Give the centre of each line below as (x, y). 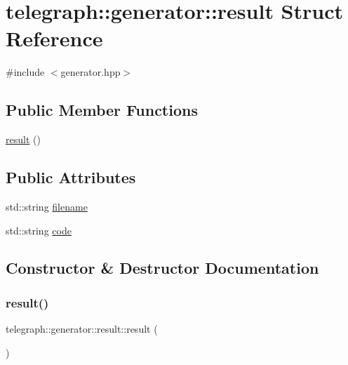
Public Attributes (71, 177)
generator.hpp (91, 72)
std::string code (39, 230)
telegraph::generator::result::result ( (82, 329)
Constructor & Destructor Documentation (162, 268)
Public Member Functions (102, 110)
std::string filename (47, 206)
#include (25, 72)
